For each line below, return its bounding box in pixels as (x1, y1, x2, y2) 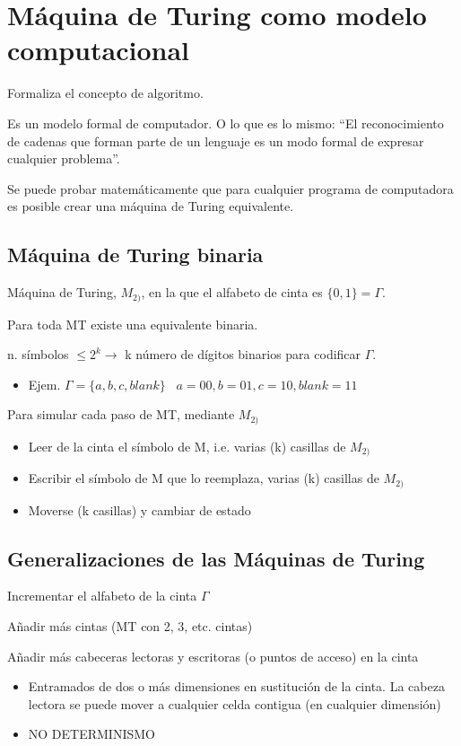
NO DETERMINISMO (28, 724, 155, 743)
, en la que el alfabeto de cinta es (141, 283, 323, 302)
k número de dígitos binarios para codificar (125, 345, 361, 364)
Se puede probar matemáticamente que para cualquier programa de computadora (7, 179, 454, 197)
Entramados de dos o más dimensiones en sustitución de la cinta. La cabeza (28, 677, 445, 696)
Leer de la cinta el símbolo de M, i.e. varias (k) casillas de (28, 436, 346, 455)
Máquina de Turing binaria (7, 241, 264, 268)
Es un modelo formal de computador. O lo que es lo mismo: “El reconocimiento (7, 113, 444, 132)
